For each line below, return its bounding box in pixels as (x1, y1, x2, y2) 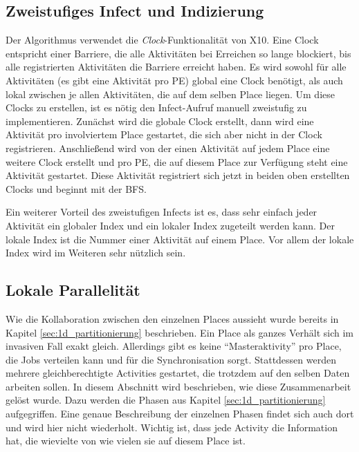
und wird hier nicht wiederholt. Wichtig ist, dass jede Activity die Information (6, 420, 338, 434)
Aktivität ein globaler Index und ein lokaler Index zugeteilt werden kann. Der (6, 218, 335, 232)
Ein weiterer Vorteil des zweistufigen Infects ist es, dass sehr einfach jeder (6, 205, 317, 219)
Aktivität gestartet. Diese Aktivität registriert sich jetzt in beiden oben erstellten (6, 168, 350, 182)
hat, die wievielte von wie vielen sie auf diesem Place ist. (6, 433, 246, 448)
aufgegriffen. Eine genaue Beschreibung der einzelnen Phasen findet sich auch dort (6, 406, 354, 421)
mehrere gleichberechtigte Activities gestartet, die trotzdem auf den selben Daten (6, 366, 350, 380)
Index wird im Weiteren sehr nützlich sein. (6, 245, 186, 260)
